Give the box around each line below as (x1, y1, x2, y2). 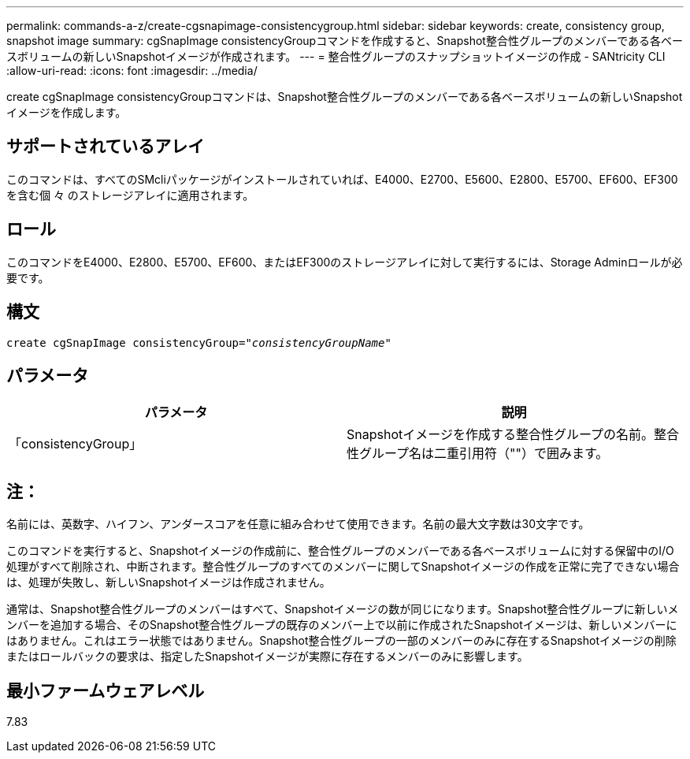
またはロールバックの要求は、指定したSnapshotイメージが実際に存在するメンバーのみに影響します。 (6, 649, 529, 664)
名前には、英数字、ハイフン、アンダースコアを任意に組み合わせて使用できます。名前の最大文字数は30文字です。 (6, 517, 590, 531)
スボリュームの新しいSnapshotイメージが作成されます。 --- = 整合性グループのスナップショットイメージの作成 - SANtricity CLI (6, 50, 666, 63)
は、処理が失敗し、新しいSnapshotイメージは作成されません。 (6, 575, 331, 590)
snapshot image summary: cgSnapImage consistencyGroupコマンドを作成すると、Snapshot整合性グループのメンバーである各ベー (6, 34, 684, 47)
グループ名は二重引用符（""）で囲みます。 (359, 445, 609, 462)
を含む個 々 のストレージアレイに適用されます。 (6, 188, 254, 202)
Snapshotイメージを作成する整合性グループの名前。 (347, 426, 654, 443)
